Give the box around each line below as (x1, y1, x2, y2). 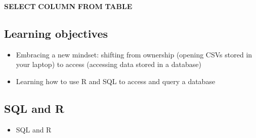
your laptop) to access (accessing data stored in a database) (16, 59, 201, 70)
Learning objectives (4, 25, 108, 41)
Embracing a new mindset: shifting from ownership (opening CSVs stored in (16, 49, 252, 59)
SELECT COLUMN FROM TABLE (4, 1, 133, 11)
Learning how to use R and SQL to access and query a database (16, 76, 216, 86)
